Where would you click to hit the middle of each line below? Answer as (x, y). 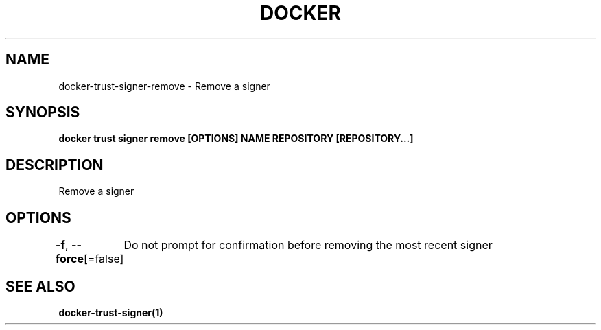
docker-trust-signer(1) (111, 312)
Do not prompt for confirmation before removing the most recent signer (308, 245)
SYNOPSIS (43, 113)
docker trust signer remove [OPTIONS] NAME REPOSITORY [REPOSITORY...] (236, 139)
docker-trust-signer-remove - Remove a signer (164, 86)
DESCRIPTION (55, 165)
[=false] (104, 259)
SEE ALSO (40, 286)
